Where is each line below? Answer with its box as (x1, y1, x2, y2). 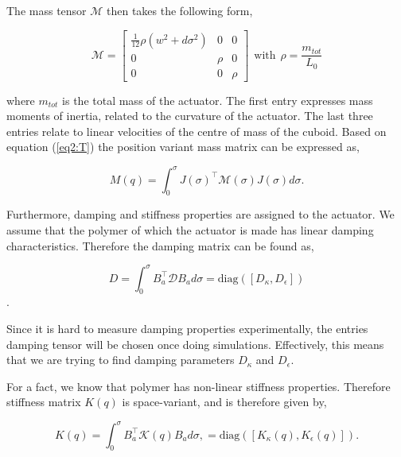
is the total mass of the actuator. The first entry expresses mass (62, 91, 373, 108)
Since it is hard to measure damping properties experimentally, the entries (6, 320, 368, 337)
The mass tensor (6, 2, 87, 18)
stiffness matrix (6, 393, 81, 410)
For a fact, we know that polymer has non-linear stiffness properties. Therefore (6, 378, 391, 394)
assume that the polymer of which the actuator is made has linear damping (6, 221, 374, 238)
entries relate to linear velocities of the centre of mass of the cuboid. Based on (6, 122, 387, 139)
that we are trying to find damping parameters (6, 351, 235, 368)
